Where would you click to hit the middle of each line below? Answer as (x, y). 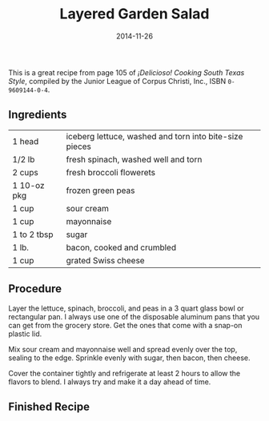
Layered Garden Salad (134, 14)
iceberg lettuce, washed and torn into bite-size (155, 136)
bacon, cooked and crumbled (121, 247)
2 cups (25, 172)
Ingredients (38, 115)
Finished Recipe (49, 406)
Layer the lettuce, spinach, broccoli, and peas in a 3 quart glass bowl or (126, 308)
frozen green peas (100, 190)
